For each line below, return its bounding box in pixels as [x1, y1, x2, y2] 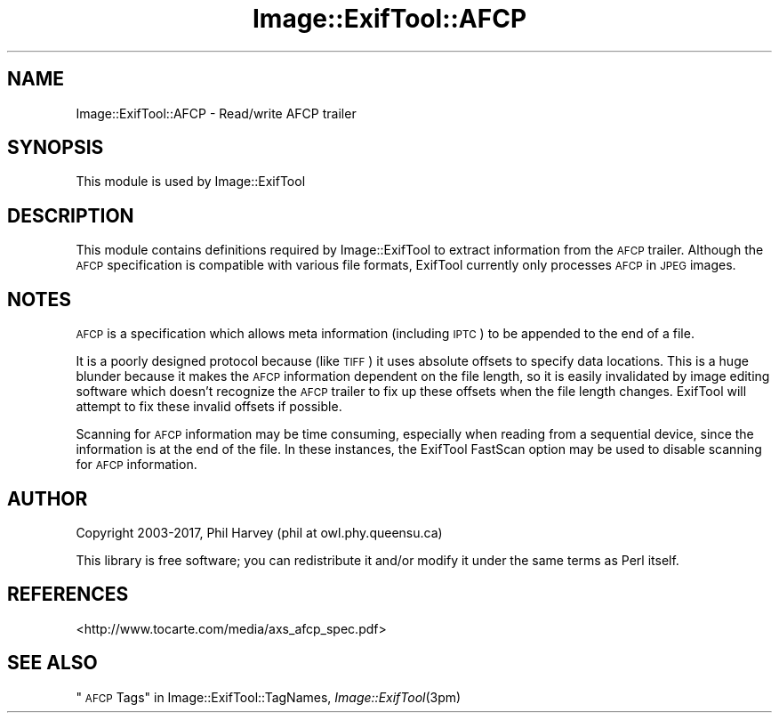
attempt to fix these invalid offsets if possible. [76, 399, 342, 415]
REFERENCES [7, 583, 129, 606]
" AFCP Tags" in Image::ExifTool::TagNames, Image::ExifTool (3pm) [76, 689, 462, 705]
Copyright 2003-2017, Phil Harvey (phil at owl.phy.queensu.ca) [76, 524, 443, 540]
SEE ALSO [7, 651, 98, 675]
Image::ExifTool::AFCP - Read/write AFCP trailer [76, 105, 357, 121]
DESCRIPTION [7, 204, 134, 227]
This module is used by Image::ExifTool [76, 174, 306, 190]
